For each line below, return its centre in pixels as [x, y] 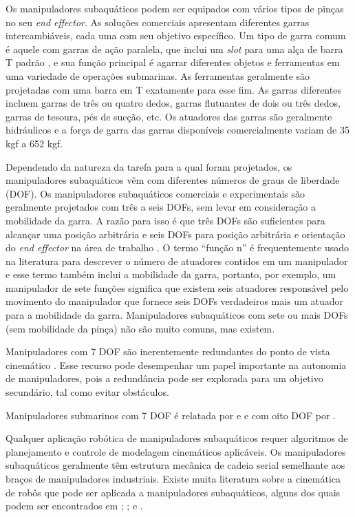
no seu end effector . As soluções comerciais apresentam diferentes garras [158, 22]
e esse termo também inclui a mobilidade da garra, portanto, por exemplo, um [171, 274]
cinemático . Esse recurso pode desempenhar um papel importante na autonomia [176, 365]
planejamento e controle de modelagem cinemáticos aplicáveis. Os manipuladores [176, 451]
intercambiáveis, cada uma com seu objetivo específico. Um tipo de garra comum [176, 35]
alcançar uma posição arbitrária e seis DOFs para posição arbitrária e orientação [175, 234]
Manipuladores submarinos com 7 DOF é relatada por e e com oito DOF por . [171, 415]
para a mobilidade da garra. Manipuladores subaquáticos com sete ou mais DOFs [177, 315]
